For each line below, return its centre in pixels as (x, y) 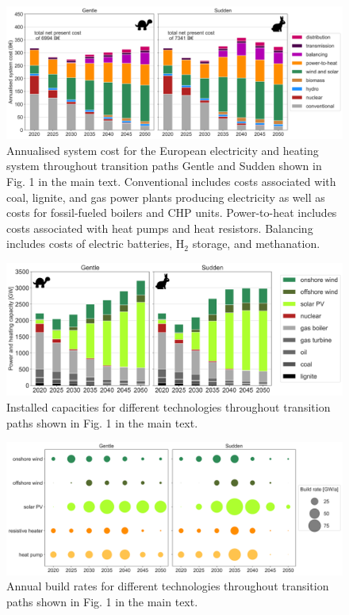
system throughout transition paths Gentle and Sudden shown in (164, 166)
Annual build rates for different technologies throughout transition (168, 586)
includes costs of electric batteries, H (96, 244)
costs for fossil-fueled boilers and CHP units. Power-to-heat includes (172, 213)
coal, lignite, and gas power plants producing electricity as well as (166, 197)
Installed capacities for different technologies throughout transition (169, 407)
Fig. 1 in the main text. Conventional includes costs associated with (171, 182)
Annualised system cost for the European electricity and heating (163, 150)
